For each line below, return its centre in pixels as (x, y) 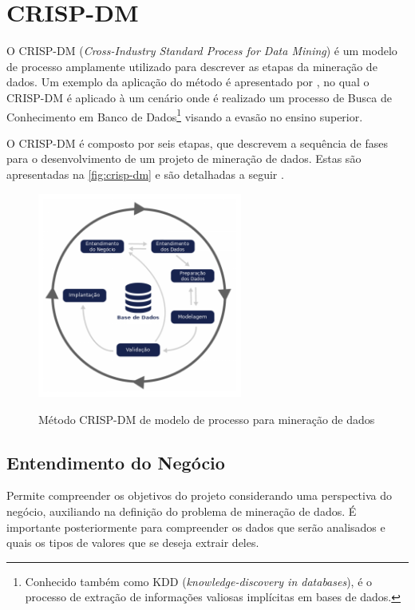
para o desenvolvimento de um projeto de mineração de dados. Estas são (184, 158)
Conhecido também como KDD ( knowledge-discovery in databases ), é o (199, 581)
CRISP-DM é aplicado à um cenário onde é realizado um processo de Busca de (199, 97)
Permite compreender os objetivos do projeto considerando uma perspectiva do (199, 495)
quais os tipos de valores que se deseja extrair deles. (133, 543)
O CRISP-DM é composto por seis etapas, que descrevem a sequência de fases (197, 143)
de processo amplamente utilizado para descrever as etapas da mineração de (192, 66)
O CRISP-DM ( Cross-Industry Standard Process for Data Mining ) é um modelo (202, 51)
